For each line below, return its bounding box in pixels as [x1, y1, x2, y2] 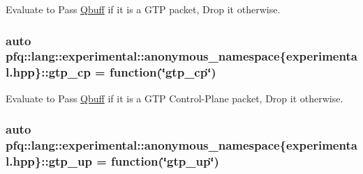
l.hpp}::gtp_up [6, 152, 92, 170]
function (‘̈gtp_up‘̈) [111, 152, 219, 170]
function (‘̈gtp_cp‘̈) [110, 63, 216, 81]
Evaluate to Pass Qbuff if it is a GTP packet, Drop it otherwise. [6, 2, 281, 16]
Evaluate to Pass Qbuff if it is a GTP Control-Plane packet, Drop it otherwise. [6, 90, 343, 105]
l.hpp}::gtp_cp [6, 63, 91, 81]
